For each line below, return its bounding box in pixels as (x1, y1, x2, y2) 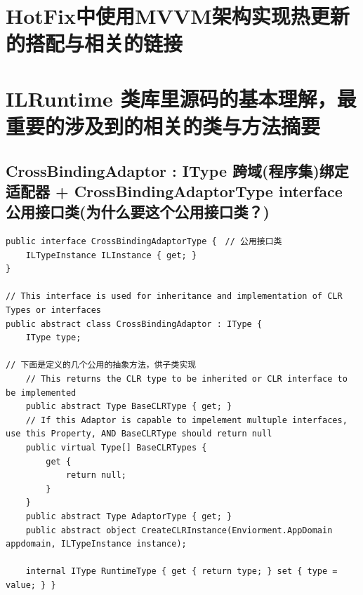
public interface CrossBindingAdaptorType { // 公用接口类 (6, 236, 282, 247)
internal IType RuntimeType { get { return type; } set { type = (25, 566, 338, 577)
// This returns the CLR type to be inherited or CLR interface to (25, 374, 348, 385)
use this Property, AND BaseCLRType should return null (6, 429, 272, 439)
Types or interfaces (6, 305, 102, 316)
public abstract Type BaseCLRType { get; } (25, 401, 232, 412)
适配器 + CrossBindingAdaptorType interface (6, 180, 343, 201)
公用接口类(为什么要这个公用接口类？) (6, 201, 270, 222)
